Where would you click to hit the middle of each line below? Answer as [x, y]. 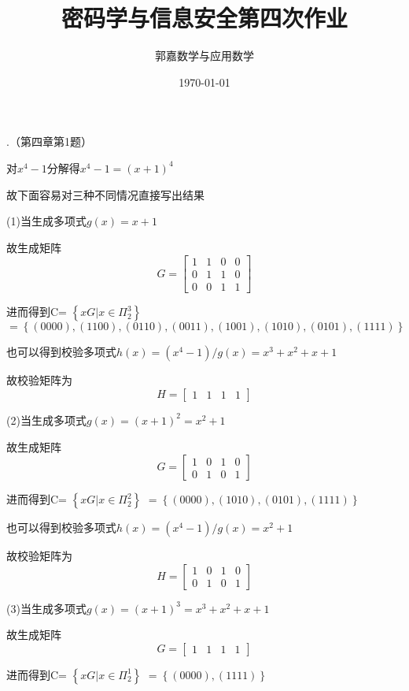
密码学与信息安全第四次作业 [204, 18]
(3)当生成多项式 [46, 608]
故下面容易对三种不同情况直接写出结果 [105, 194]
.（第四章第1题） [49, 141]
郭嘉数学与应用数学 [204, 56]
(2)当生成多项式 [46, 420]
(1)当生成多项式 [46, 221]
